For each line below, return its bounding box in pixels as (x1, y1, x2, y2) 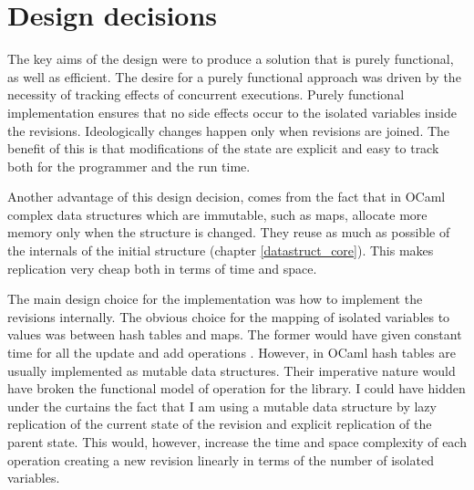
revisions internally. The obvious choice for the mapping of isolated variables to (7, 307, 450, 326)
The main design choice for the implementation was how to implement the (7, 289, 423, 308)
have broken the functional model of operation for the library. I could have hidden (7, 379, 466, 398)
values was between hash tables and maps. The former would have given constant (7, 325, 462, 344)
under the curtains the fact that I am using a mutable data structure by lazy (7, 396, 437, 415)
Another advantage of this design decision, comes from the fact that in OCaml (7, 187, 446, 206)
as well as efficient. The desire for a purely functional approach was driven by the (7, 67, 461, 86)
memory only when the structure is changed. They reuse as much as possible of (7, 223, 450, 242)
